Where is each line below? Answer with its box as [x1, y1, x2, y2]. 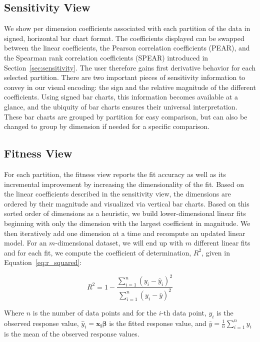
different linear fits [193, 237, 250, 248]
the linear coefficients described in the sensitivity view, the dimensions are [4, 188, 231, 199]
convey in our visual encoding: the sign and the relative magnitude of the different [4, 81, 256, 92]
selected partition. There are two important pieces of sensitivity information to [4, 72, 245, 82]
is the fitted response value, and [109, 317, 206, 328]
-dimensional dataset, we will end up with [55, 237, 183, 248]
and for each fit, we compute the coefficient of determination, [4, 247, 191, 257]
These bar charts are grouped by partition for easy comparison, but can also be [4, 111, 247, 121]
